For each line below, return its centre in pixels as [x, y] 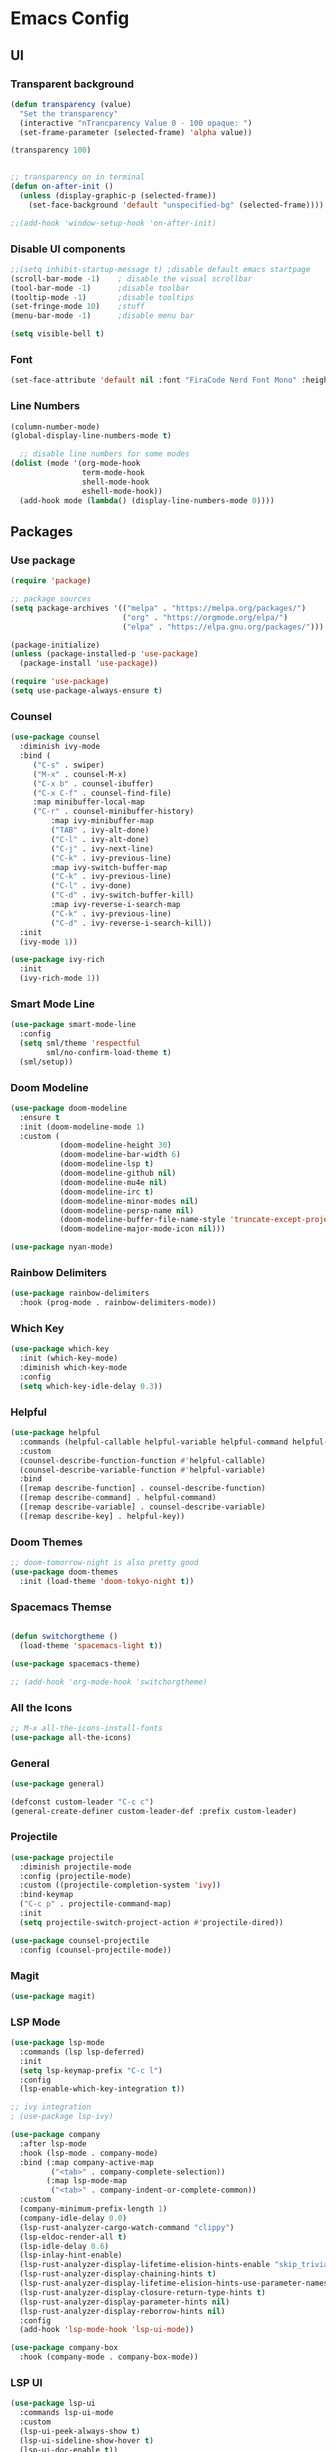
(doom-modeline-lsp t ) [107, 1164]
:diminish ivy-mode [60, 747]
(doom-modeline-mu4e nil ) [113, 1182]
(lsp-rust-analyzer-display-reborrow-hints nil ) [122, 2311]
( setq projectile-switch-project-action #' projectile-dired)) [151, 1922]
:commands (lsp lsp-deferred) [82, 2052]
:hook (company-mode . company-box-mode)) [109, 2357]
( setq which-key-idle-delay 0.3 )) [91, 1386]
